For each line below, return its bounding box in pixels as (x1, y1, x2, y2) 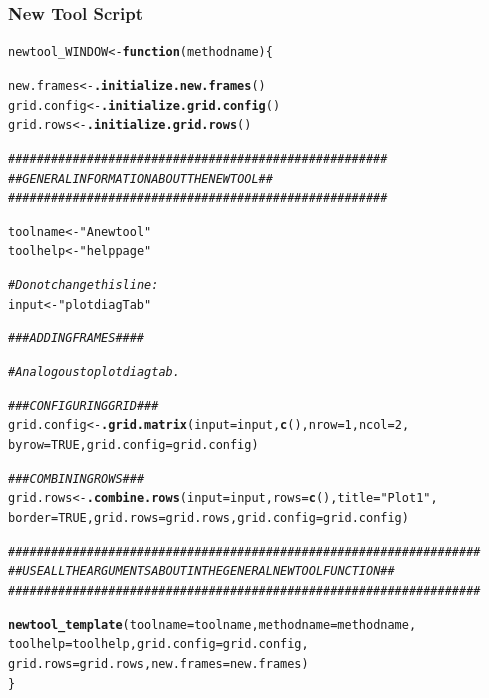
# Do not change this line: (8, 278, 159, 293)
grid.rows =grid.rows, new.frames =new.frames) (8, 656, 309, 671)
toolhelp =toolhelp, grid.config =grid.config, (8, 637, 309, 652)
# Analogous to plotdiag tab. (8, 365, 180, 380)
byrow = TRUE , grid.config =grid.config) (8, 438, 259, 453)
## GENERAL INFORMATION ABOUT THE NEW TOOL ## (8, 171, 273, 186)
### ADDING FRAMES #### (8, 331, 145, 346)
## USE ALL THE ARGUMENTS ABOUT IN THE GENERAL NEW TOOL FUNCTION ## (8, 564, 395, 579)
